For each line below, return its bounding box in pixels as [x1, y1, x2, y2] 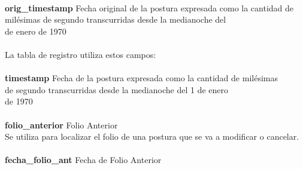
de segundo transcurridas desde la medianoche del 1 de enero [5, 83, 229, 96]
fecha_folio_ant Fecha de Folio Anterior [5, 153, 162, 166]
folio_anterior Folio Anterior [5, 118, 118, 131]
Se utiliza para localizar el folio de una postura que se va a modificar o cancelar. [5, 130, 299, 143]
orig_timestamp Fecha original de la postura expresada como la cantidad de [5, 1, 294, 14]
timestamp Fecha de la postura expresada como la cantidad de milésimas [5, 72, 278, 84]
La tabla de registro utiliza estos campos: [5, 48, 156, 60]
